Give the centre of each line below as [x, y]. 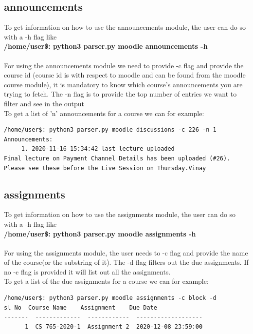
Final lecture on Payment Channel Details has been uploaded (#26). [117, 158]
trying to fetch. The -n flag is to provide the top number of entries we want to [120, 94]
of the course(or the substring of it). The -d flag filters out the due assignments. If [126, 262]
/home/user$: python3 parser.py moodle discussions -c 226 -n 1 [110, 130]
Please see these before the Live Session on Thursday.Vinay [105, 168]
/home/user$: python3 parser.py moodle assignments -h [100, 233]
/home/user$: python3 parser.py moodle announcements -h [106, 46]
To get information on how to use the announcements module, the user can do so [125, 27]
